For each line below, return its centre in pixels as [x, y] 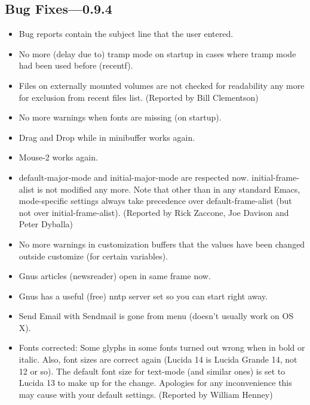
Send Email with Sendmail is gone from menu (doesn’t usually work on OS [156, 316]
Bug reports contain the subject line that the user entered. [126, 34]
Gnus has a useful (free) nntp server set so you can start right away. [143, 296]
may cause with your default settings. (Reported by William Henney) [146, 394]
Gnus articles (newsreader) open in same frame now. [115, 276]
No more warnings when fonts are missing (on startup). [120, 117]
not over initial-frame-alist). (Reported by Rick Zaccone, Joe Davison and [154, 212]
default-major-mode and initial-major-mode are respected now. [134, 177]
